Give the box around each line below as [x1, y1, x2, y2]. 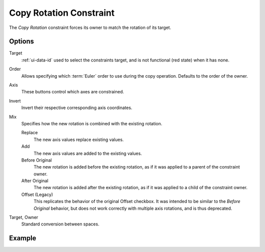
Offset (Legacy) [21, 192, 53, 197]
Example [9, 234, 36, 243]
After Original [21, 178, 49, 184]
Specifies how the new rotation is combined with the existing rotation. [21, 120, 162, 126]
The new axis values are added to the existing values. [33, 150, 142, 156]
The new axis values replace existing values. [33, 137, 124, 142]
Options [9, 37, 34, 46]
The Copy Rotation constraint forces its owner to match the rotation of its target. [9, 25, 171, 30]
